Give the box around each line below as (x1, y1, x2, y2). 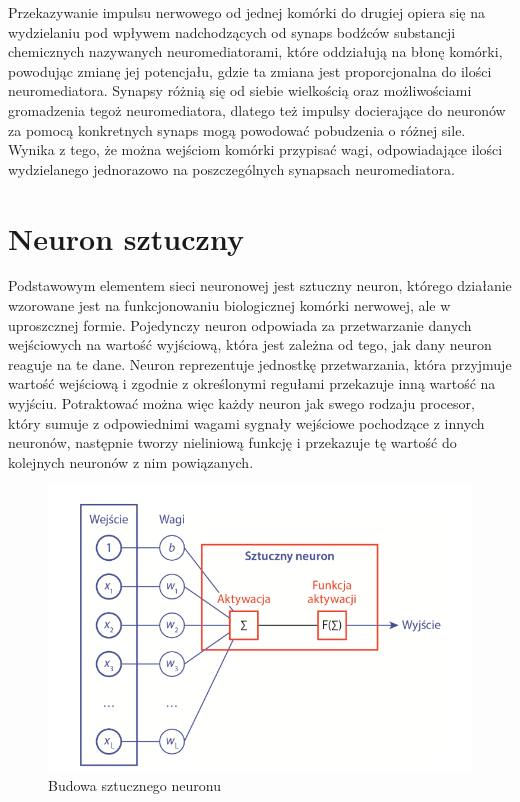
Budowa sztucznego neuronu (48, 775, 221, 796)
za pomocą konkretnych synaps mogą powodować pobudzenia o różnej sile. (8, 119, 466, 140)
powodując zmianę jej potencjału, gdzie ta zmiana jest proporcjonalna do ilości (8, 60, 492, 81)
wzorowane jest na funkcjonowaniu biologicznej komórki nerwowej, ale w (8, 295, 451, 316)
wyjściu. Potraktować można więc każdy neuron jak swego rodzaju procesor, (8, 393, 475, 414)
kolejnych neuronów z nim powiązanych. (8, 451, 254, 472)
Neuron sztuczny (8, 217, 244, 258)
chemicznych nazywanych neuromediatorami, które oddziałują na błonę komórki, (8, 41, 503, 62)
